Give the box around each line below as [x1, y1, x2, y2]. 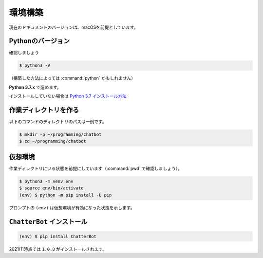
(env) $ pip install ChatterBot [19, 234, 97, 239]
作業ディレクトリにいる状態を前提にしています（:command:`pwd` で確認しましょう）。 [9, 166, 183, 171]
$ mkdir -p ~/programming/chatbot [19, 132, 102, 137]
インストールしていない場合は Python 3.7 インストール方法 [9, 93, 127, 99]
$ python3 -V [19, 63, 51, 68]
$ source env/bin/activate [19, 185, 84, 191]
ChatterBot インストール [9, 217, 88, 226]
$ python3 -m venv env [19, 178, 74, 184]
